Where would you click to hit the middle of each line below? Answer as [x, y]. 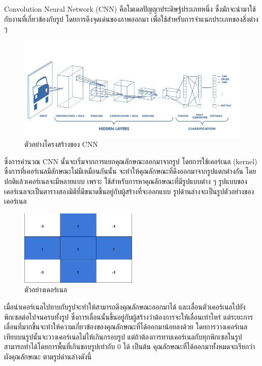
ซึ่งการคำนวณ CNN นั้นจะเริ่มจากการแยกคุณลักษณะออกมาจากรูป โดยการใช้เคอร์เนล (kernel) [131, 161]
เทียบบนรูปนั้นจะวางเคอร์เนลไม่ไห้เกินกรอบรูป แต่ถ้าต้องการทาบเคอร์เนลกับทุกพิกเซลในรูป [123, 336]
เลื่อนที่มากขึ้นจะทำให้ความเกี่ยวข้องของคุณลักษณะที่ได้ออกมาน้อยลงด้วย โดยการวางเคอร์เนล [126, 327]
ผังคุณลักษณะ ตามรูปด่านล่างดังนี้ [48, 356]
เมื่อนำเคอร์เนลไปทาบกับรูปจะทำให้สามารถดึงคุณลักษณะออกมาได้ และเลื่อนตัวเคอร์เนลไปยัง [125, 307]
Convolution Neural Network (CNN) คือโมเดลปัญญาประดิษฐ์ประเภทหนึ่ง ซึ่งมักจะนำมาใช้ [130, 9]
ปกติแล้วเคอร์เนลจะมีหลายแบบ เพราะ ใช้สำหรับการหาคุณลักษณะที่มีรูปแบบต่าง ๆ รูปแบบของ [126, 181]
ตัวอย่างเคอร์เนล [46, 289]
